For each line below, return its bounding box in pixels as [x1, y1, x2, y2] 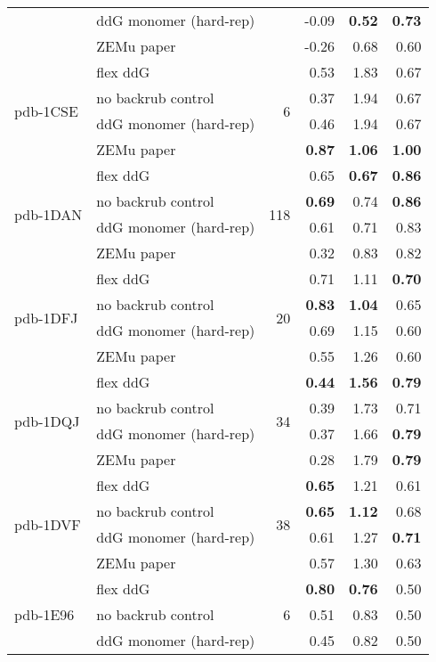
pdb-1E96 [14, 604, 75, 625]
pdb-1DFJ [14, 306, 78, 328]
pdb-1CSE [14, 100, 78, 121]
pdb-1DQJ [14, 410, 80, 431]
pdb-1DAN [14, 203, 83, 225]
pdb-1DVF [14, 513, 81, 535]
